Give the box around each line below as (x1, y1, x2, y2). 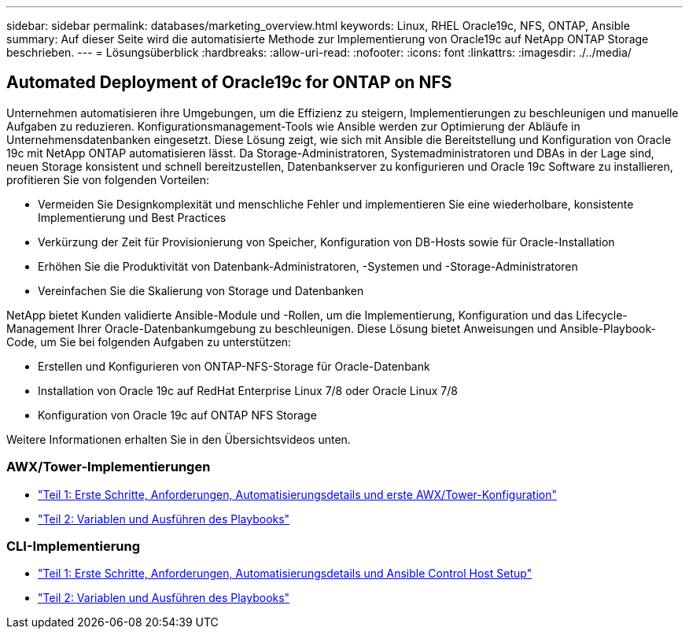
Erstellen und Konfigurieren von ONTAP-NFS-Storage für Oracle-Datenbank (38, 359, 430, 373)
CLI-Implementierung (6, 537, 141, 554)
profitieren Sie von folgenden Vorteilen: (6, 172, 209, 186)
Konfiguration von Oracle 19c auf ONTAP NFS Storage (38, 408, 317, 422)
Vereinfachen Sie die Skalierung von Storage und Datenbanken (38, 283, 364, 297)
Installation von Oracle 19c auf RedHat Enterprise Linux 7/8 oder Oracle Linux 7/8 (38, 383, 458, 397)
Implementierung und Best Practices (38, 210, 227, 224)
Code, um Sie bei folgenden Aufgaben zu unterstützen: (6, 334, 292, 349)
